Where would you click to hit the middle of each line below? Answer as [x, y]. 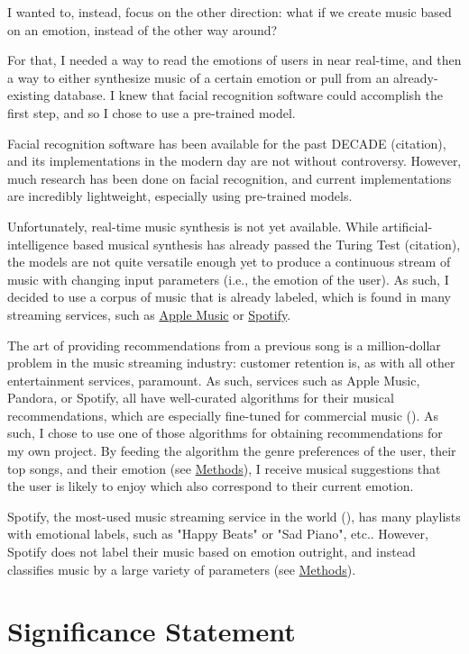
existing [29, 95]
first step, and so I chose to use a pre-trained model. [152, 112]
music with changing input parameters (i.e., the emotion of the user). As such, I [228, 279]
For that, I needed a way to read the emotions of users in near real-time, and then [234, 60]
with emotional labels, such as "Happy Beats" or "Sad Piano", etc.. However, [218, 534]
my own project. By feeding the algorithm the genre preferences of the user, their [232, 451]
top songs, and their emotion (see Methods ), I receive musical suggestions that [224, 468]
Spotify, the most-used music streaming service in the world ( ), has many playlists [234, 516]
